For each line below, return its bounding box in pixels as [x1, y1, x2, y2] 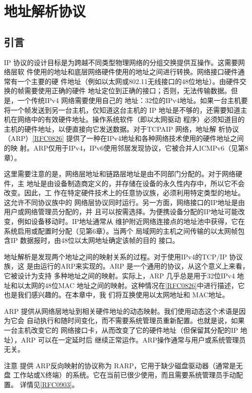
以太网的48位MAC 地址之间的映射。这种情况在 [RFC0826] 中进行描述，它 [17, 280, 245, 290]
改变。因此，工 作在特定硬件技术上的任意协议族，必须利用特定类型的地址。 [4, 188, 245, 198]
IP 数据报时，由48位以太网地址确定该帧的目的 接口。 [10, 235, 179, 245]
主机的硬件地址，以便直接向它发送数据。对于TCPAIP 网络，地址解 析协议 [4, 123, 239, 134]
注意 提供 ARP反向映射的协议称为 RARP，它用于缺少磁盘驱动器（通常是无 [4, 360, 243, 370]
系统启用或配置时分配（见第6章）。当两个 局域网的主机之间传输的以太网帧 [4, 225, 238, 236]
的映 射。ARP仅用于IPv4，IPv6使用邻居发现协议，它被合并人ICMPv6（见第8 [4, 142, 248, 153]
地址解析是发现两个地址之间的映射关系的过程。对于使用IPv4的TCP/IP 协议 [4, 251, 243, 261]
